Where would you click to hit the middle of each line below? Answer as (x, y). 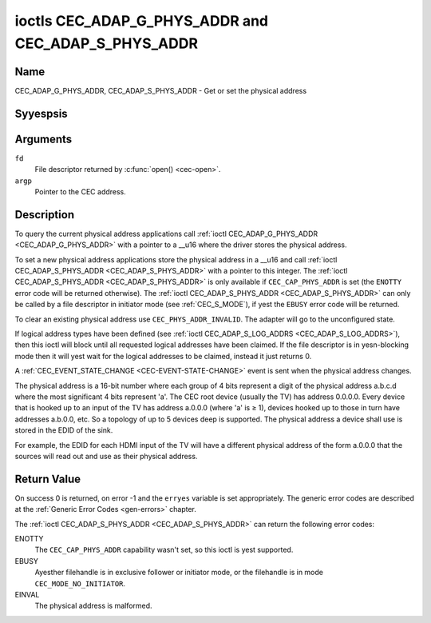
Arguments (43, 139)
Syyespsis (41, 113)
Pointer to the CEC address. (81, 191)
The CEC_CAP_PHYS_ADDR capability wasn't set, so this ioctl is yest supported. (164, 550)
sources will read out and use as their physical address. (106, 456)
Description (45, 215)
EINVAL (27, 594)
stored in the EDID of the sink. (64, 430)
